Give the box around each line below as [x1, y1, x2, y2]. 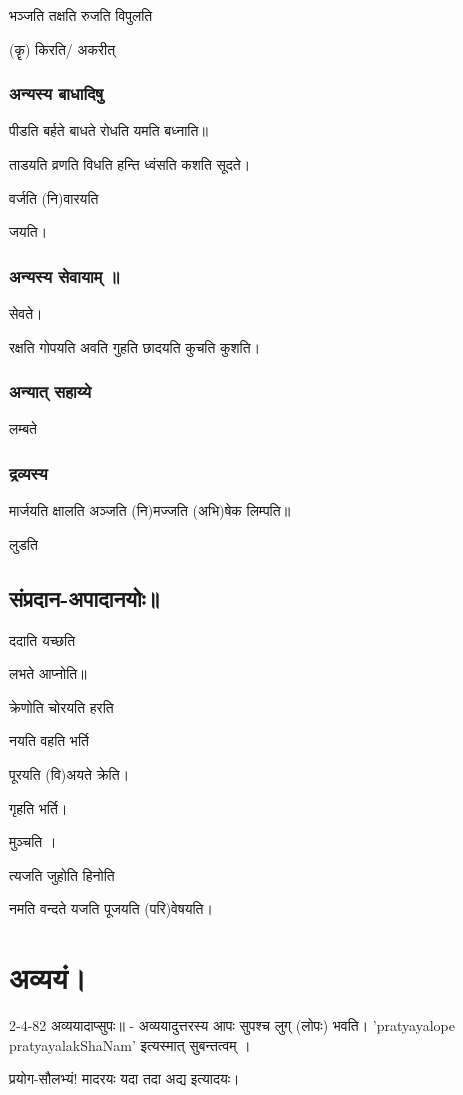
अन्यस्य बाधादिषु [9, 81, 104, 106]
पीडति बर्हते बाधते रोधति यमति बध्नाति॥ [9, 120, 208, 141]
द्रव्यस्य [9, 460, 48, 485]
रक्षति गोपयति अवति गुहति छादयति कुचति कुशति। [9, 336, 261, 357]
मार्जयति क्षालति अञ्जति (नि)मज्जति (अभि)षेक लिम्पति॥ [9, 500, 291, 521]
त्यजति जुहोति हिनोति [9, 864, 115, 885]
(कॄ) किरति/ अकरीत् [9, 38, 116, 59]
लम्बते [9, 418, 37, 439]
